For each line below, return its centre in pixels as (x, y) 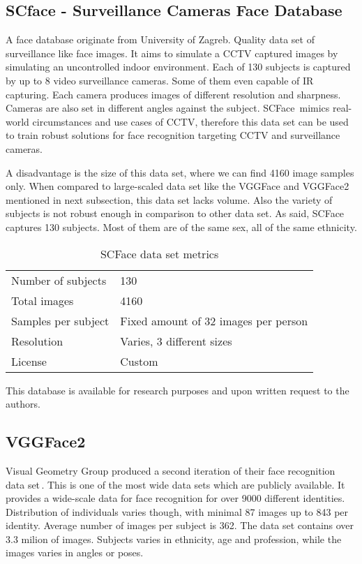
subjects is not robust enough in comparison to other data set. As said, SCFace (175, 213)
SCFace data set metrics (159, 253)
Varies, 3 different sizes (176, 341)
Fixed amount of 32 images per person (214, 320)
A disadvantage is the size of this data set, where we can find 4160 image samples (180, 172)
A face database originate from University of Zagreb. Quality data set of (160, 39)
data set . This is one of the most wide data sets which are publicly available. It (175, 484)
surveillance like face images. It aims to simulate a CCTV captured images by (172, 53)
